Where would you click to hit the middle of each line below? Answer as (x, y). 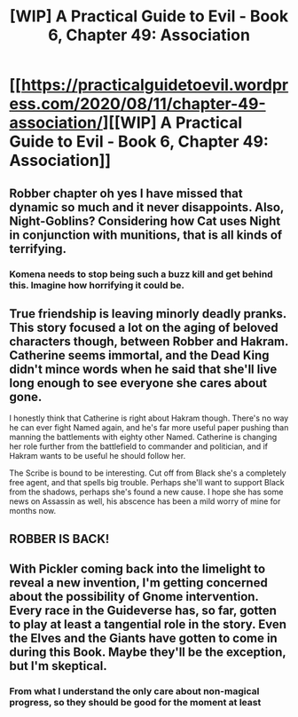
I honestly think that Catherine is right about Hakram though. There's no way (149, 418)
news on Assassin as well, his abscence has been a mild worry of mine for (145, 501)
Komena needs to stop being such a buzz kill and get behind (141, 274)
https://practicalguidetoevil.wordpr (155, 85)
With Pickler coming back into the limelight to (137, 569)
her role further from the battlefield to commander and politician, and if (139, 446)
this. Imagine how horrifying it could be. (97, 285)
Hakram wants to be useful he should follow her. (98, 456)
